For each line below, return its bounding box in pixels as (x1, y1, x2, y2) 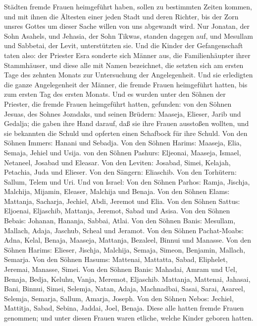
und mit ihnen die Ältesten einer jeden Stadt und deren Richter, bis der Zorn (4, 11, 239, 21)
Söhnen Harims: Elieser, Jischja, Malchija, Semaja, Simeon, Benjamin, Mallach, (4, 244, 246, 255)
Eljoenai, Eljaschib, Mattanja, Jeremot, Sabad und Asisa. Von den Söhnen (4, 205, 230, 216)
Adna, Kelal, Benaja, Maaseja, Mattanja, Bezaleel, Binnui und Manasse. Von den (4, 235, 252, 245)
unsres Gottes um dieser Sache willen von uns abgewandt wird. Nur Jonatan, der (4, 21, 250, 31)
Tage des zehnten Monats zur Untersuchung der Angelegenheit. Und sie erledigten (4, 69, 253, 80)
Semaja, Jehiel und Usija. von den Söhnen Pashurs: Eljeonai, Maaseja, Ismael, (4, 147, 241, 157)
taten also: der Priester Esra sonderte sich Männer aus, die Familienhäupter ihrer (4, 50, 251, 60)
